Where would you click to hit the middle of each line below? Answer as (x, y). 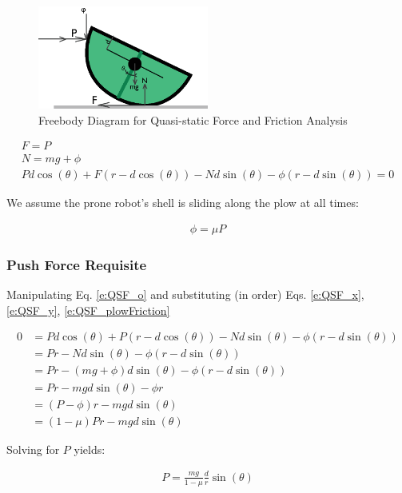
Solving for (33, 449)
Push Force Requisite (77, 264)
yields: (90, 449)
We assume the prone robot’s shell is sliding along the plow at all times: (183, 203)
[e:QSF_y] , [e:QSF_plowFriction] (88, 310)
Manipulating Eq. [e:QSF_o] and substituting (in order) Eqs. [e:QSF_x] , (185, 294)
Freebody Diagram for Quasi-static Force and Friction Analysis (193, 119)
